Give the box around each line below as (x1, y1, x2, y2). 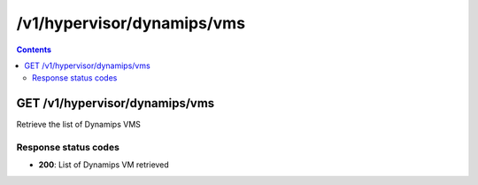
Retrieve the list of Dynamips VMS (16, 119, 142, 130)
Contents (16, 44, 52, 55)
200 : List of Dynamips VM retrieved (38, 159, 170, 170)
